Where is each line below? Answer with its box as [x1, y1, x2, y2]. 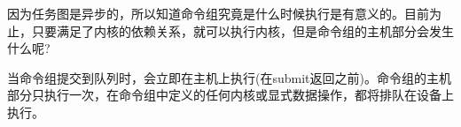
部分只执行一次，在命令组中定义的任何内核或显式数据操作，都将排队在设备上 [7, 86, 454, 104]
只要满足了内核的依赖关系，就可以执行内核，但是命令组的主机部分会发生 [31, 21, 454, 40]
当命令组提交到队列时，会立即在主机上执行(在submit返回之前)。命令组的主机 [7, 68, 451, 86]
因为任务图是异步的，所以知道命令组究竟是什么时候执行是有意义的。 [7, 4, 404, 22]
